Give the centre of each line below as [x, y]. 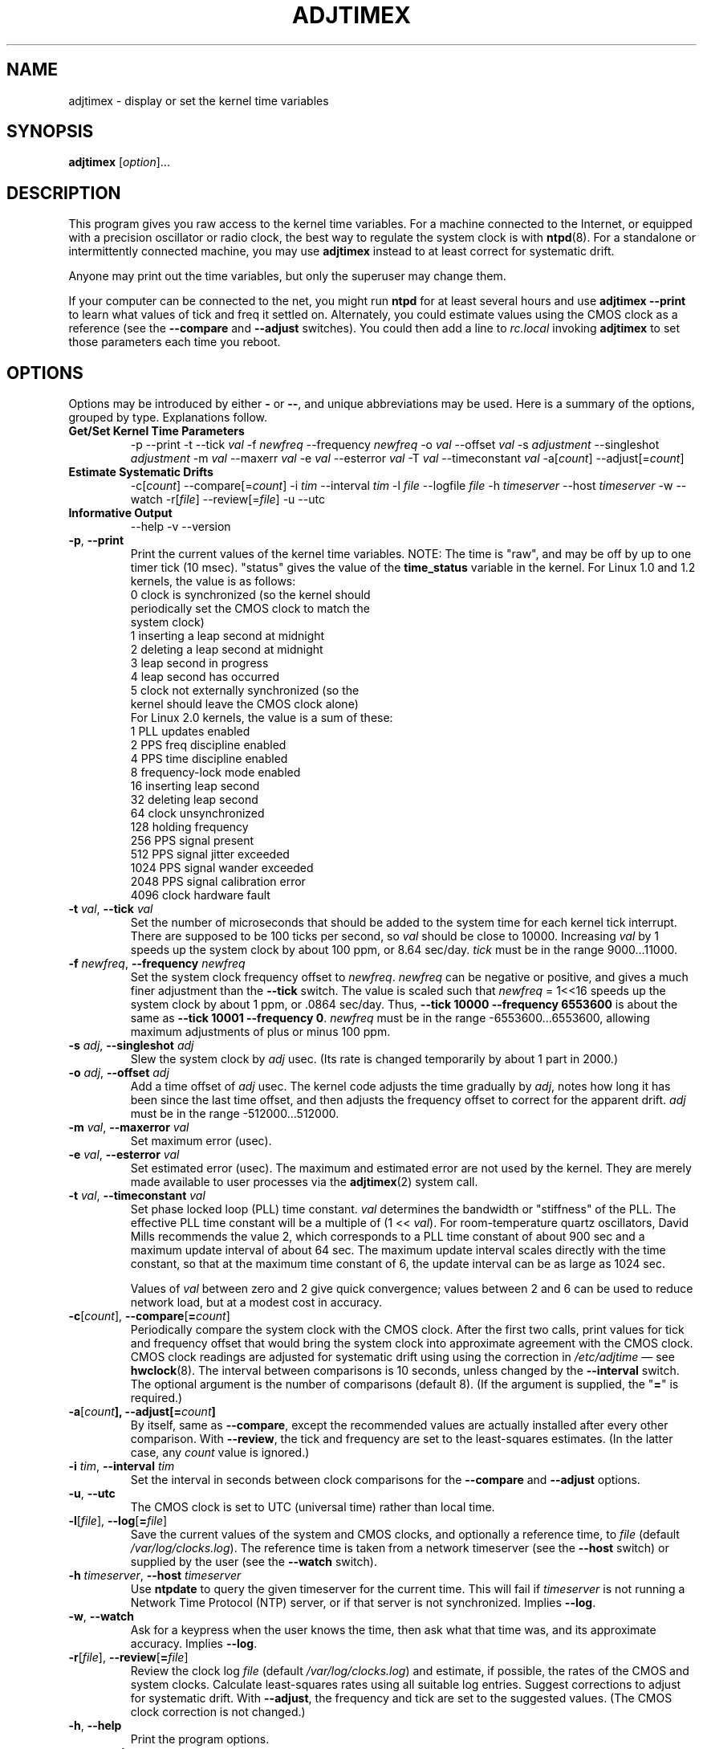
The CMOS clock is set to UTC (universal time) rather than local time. [313, 1507]
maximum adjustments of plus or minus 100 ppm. [260, 1032]
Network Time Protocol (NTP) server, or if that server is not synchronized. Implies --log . [363, 1603]
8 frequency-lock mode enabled [215, 773]
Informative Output [120, 513]
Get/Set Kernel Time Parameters [156, 431]
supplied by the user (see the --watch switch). [254, 1562]
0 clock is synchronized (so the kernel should [250, 595]
